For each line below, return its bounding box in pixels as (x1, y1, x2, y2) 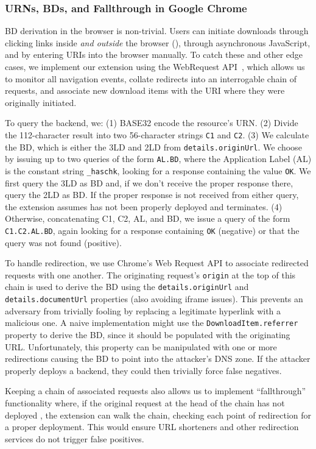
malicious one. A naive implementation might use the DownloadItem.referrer (5, 316, 298, 329)
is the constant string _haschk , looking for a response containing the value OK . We (5, 164, 311, 177)
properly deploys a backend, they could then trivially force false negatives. (5, 364, 282, 377)
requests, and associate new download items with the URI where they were (5, 84, 285, 97)
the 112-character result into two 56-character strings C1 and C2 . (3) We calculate (5, 128, 309, 141)
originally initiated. (5, 96, 77, 108)
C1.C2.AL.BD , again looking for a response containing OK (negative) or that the (5, 224, 300, 236)
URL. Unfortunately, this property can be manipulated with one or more (5, 340, 277, 353)
